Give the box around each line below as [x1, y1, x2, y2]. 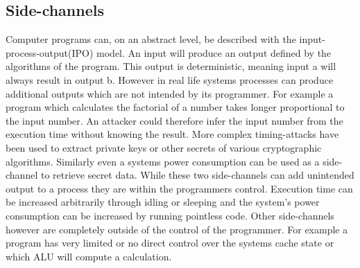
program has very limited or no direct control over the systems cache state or [6, 235, 334, 250]
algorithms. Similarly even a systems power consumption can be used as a [6, 154, 320, 168]
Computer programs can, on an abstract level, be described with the [6, 32, 296, 46]
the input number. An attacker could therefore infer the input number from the [6, 113, 343, 127]
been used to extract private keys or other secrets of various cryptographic [6, 140, 322, 154]
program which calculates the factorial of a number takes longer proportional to [6, 100, 345, 114]
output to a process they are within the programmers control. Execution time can [6, 181, 353, 195]
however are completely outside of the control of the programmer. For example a [6, 222, 348, 236]
